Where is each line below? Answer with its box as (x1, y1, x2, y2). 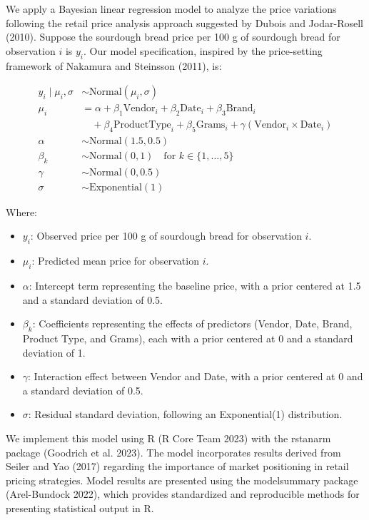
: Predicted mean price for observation (31, 253, 199, 268)
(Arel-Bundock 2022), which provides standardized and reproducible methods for (6, 486, 360, 501)
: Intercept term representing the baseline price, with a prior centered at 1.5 (29, 277, 361, 292)
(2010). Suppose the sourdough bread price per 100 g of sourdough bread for (6, 29, 340, 44)
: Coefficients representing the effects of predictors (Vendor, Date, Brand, (32, 316, 353, 331)
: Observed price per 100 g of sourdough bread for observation (30, 228, 302, 243)
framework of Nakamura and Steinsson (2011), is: (6, 58, 222, 73)
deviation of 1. (22, 345, 86, 360)
